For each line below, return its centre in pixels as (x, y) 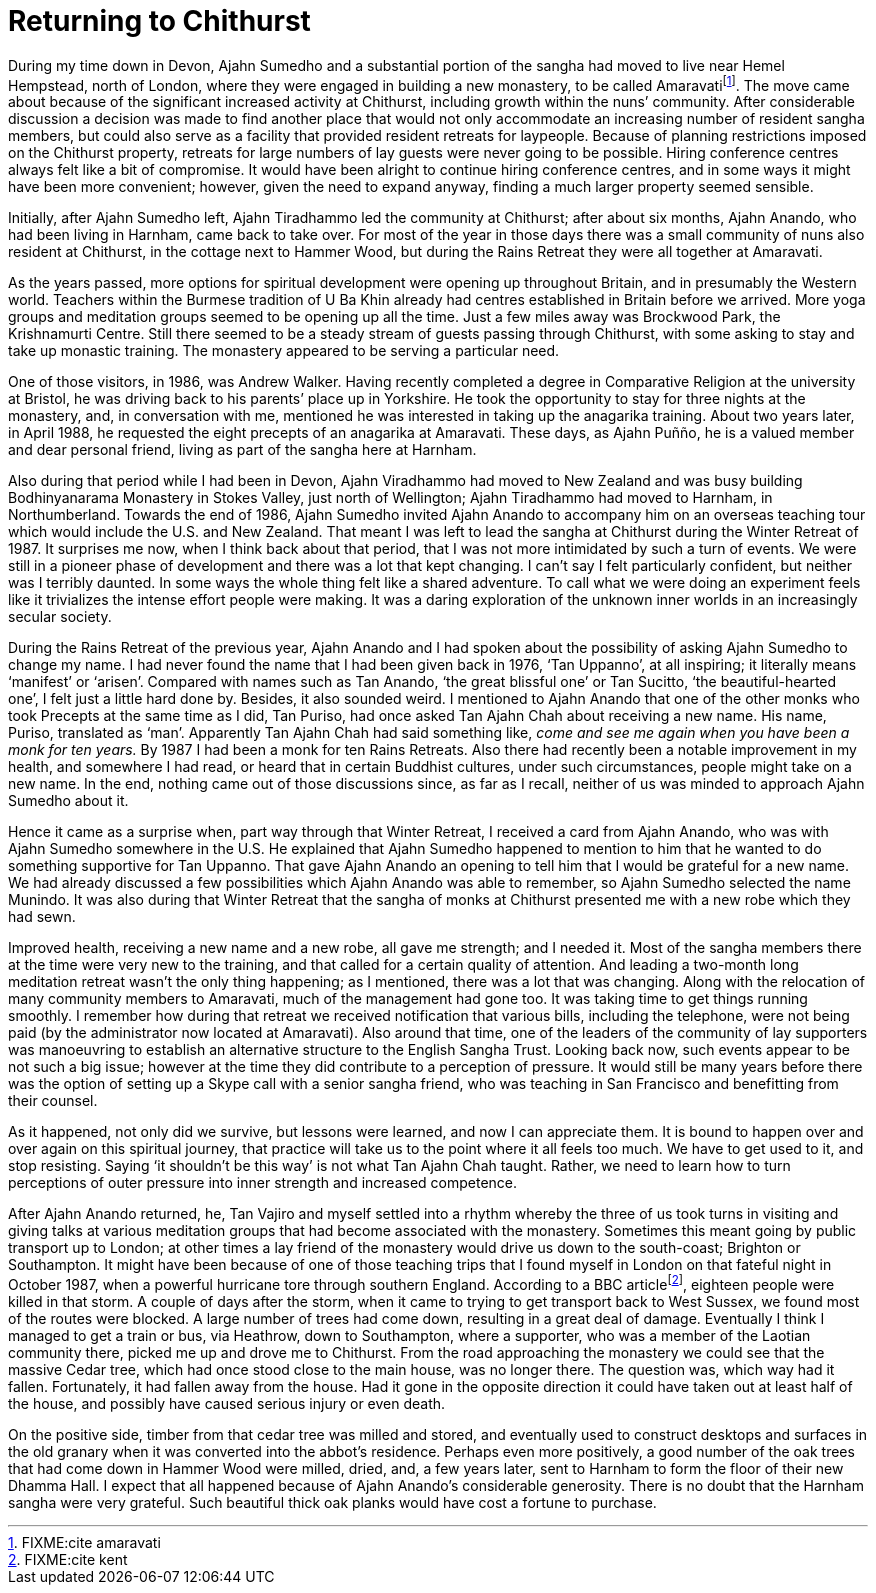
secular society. (60, 617)
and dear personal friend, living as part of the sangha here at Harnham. (242, 450)
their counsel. (53, 1101)
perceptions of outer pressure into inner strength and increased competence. (263, 1183)
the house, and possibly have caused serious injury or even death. (227, 1404)
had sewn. (42, 917)
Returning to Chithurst (159, 21)
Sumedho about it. (68, 801)
